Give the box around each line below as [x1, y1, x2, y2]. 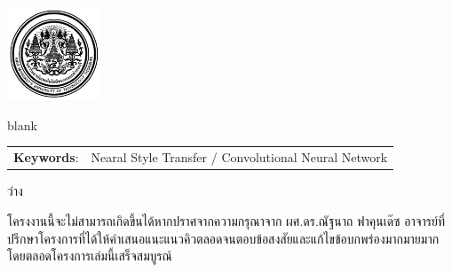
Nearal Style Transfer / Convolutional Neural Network [91, 148, 388, 167]
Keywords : [13, 148, 79, 167]
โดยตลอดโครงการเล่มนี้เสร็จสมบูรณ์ [7, 246, 172, 265]
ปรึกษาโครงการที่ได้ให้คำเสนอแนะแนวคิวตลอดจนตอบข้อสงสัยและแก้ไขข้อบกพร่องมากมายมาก [7, 229, 440, 247]
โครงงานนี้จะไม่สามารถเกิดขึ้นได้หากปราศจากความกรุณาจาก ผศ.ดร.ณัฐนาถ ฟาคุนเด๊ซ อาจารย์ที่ [7, 211, 446, 229]
